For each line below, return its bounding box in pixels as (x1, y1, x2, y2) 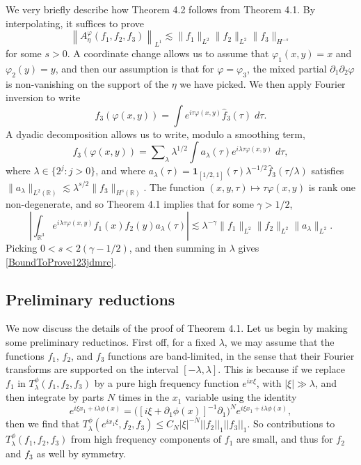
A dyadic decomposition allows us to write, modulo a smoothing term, (6, 126, 305, 141)
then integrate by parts (6, 390, 104, 404)
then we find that (6, 416, 80, 431)
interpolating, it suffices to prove (6, 15, 144, 30)
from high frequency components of (71, 432, 222, 446)
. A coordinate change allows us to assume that (67, 45, 269, 60)
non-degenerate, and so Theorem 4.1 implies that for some (6, 197, 254, 211)
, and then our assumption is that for (55, 61, 214, 75)
